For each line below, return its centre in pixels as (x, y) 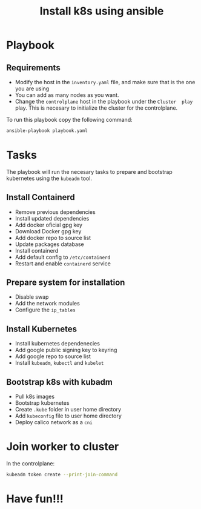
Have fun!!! (35, 499)
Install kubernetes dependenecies (57, 344)
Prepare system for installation (66, 283)
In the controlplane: (31, 464)
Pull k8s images (35, 397)
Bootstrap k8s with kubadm (60, 382)
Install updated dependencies (52, 218)
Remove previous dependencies (55, 212)
